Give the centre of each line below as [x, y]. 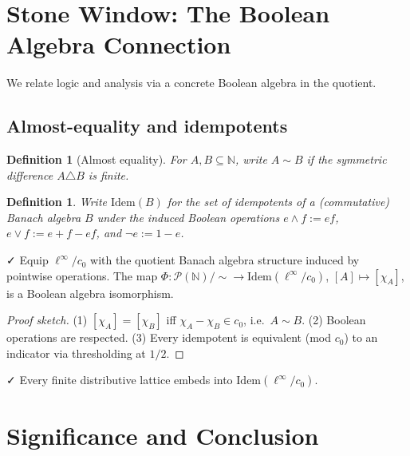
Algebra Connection [119, 44]
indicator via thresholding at [76, 353]
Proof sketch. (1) [47, 320]
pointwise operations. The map [82, 275]
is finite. [108, 174]
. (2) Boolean [334, 320]
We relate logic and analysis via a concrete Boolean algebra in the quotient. [191, 83]
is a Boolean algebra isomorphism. [90, 293]
